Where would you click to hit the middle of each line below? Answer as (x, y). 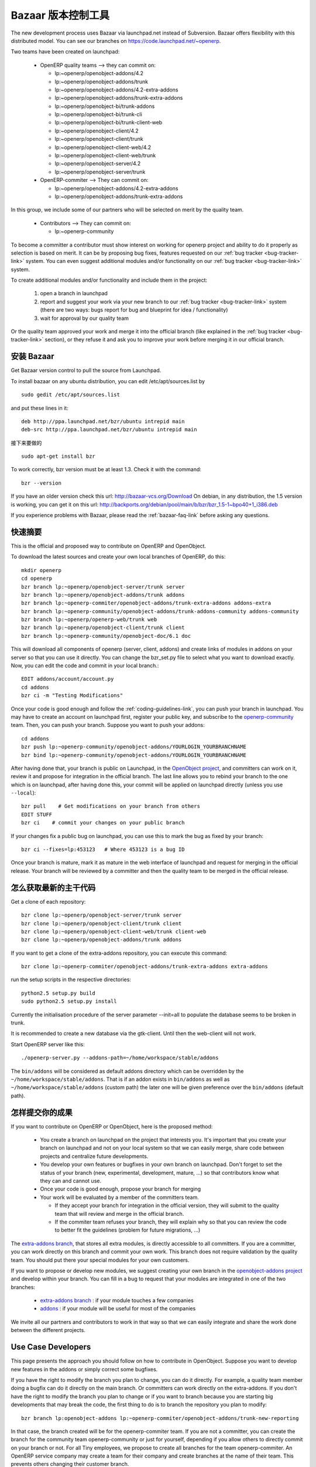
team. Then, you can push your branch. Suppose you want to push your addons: (108, 725)
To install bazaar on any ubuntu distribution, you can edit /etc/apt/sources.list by (108, 381)
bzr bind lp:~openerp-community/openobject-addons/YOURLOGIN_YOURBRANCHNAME (134, 755)
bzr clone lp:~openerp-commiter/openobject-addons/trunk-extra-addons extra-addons (145, 966)
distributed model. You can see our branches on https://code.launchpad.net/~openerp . (116, 40)
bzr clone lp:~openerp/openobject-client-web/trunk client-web (114, 931)
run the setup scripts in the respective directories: (71, 979)
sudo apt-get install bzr (59, 457)
